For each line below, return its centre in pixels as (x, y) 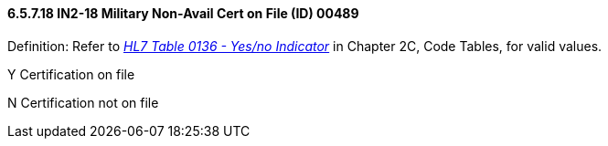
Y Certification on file (71, 74)
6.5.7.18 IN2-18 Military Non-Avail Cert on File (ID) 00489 (183, 13)
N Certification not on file (83, 102)
